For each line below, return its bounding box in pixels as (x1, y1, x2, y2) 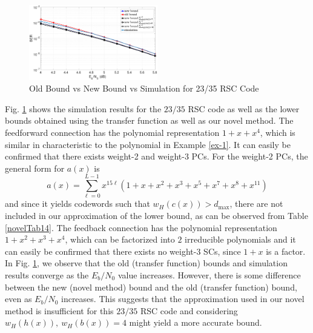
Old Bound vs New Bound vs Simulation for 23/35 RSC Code (29, 82, 259, 95)
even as (5, 292, 32, 305)
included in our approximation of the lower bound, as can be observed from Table (5, 209, 308, 222)
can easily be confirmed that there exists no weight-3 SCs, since (5, 244, 241, 257)
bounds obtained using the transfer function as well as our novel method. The (5, 114, 294, 127)
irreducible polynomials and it (185, 233, 296, 246)
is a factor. (266, 244, 306, 257)
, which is (260, 126, 295, 138)
